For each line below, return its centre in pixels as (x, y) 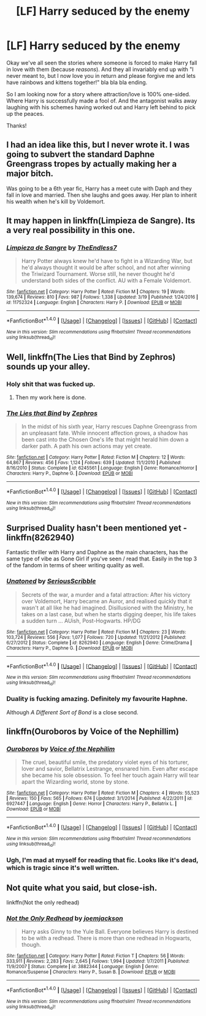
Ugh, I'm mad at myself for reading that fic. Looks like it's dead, (102, 860)
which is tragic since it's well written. (63, 868)
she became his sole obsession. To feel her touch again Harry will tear (110, 775)
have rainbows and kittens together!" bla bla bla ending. (77, 82)
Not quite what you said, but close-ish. (82, 888)
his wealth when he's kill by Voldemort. (56, 201)
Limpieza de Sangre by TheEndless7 (62, 248)
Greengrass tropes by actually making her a (92, 164)
